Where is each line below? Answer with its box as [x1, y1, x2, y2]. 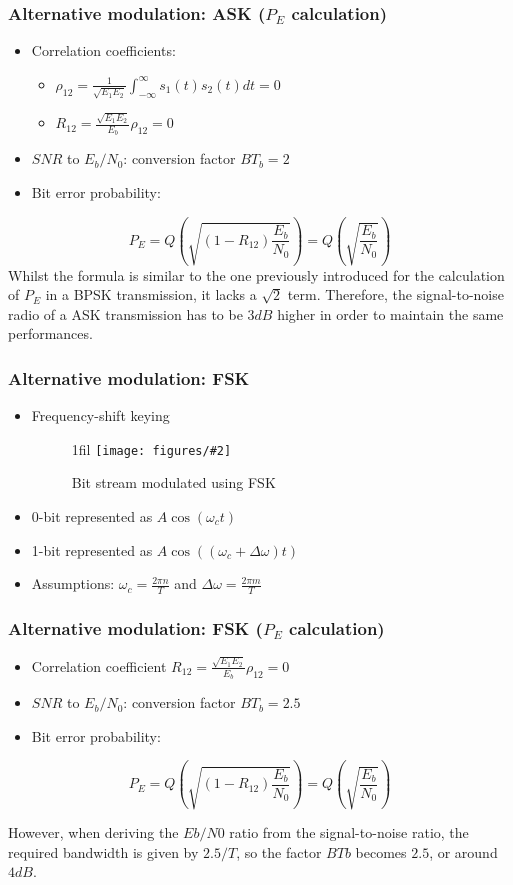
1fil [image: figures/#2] [71, 438, 232, 459]
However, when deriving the [8, 822, 179, 843]
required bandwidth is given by [8, 841, 199, 862]
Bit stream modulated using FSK [71, 472, 276, 493]
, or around [429, 841, 498, 862]
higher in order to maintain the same [277, 303, 504, 324]
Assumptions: [31, 573, 115, 594]
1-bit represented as [31, 539, 153, 560]
